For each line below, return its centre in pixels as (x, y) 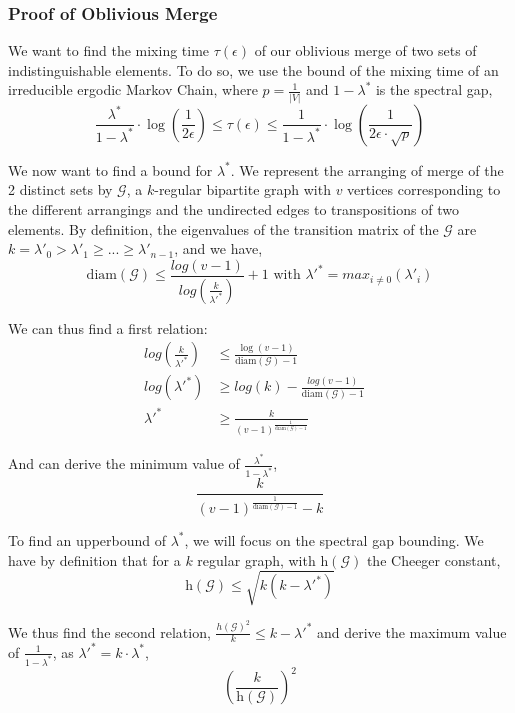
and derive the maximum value (411, 631)
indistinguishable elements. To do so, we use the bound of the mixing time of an (253, 69)
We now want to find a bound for (110, 169)
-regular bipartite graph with (242, 189)
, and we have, (218, 248)
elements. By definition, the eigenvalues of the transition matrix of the (223, 228)
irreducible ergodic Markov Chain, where (133, 89)
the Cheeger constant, (433, 559)
